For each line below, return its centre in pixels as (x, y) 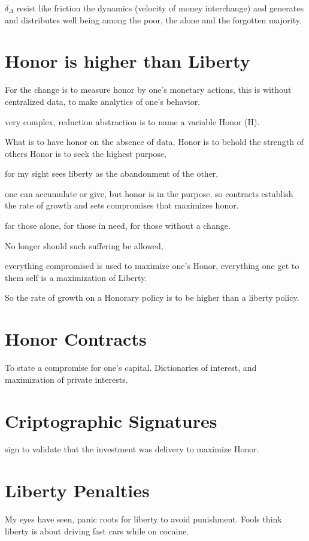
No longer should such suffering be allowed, (84, 245)
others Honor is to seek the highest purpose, (86, 153)
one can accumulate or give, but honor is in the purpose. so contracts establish (149, 193)
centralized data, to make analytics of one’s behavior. (103, 101)
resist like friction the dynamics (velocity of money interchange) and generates (160, 8)
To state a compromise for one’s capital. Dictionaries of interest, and (131, 368)
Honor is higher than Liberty (128, 61)
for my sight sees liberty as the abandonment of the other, (112, 173)
